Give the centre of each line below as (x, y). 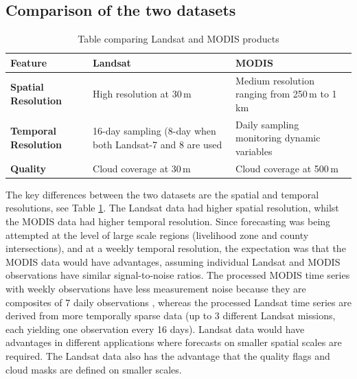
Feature (29, 62)
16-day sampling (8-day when (154, 131)
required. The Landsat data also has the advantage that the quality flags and (168, 355)
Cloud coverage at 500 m (287, 168)
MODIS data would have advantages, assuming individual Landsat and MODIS (173, 261)
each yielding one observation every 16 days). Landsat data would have (155, 329)
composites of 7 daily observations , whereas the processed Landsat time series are (178, 302)
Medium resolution (275, 80)
